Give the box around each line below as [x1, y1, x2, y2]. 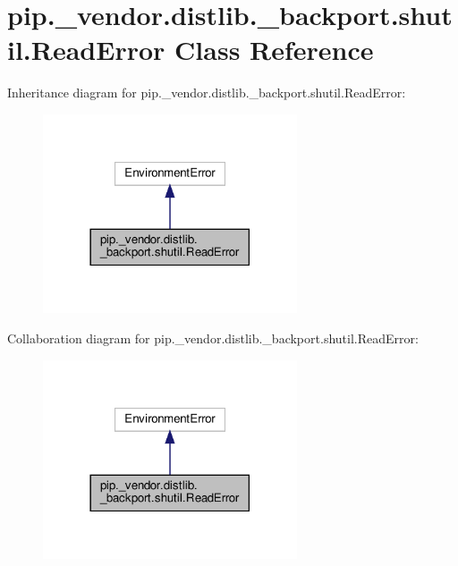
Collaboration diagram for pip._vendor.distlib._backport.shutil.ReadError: [7, 329, 419, 348]
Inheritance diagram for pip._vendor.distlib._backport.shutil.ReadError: [7, 83, 406, 102]
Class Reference [174, 31, 374, 68]
